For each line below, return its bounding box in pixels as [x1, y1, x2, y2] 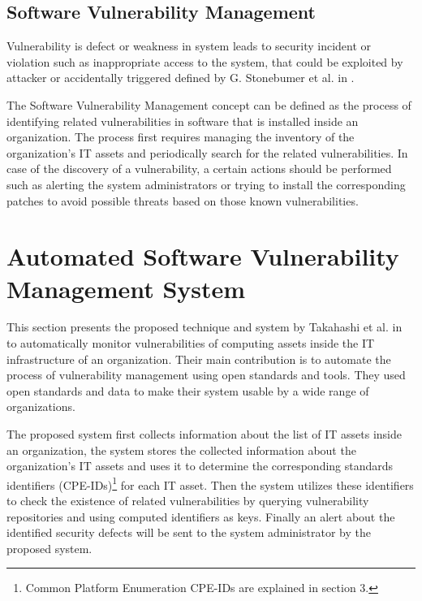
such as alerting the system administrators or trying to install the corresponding [6, 175, 406, 192]
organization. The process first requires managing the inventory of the [6, 128, 355, 145]
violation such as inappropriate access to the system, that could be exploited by [6, 53, 403, 70]
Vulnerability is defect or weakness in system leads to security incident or [6, 37, 372, 54]
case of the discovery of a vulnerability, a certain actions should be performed [6, 160, 392, 177]
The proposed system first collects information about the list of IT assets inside [6, 426, 402, 443]
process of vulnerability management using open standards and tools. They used [6, 366, 406, 383]
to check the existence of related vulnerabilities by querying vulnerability [6, 492, 369, 509]
